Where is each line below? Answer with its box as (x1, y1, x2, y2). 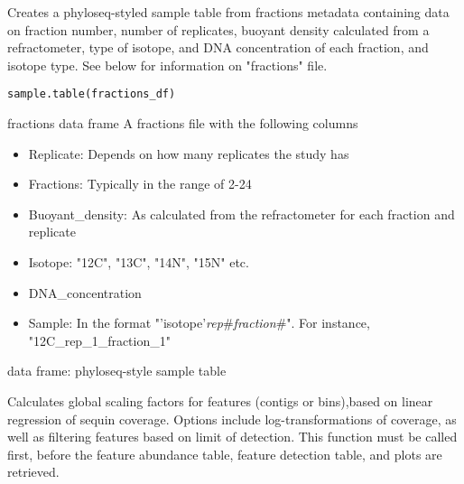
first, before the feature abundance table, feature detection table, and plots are (7, 444, 442, 463)
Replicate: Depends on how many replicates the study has (28, 144, 349, 163)
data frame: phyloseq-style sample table (7, 361, 227, 380)
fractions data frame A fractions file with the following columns (7, 114, 358, 133)
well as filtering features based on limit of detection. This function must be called (7, 427, 458, 446)
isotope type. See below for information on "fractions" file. (7, 55, 328, 74)
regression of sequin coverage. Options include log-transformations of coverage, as (7, 409, 457, 428)
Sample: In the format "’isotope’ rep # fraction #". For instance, (28, 313, 370, 332)
